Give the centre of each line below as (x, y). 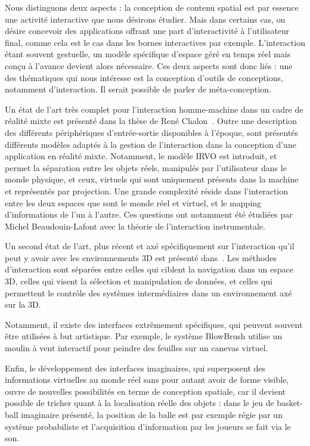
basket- (290, 403)
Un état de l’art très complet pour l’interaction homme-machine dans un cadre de (154, 109)
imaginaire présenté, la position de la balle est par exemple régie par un (152, 414)
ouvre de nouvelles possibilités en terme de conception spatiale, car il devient (145, 391)
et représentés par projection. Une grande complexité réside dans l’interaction (147, 191)
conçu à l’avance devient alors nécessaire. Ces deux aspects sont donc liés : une (149, 65)
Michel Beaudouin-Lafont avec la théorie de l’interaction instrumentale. (135, 226)
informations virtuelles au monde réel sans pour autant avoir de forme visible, (147, 380)
